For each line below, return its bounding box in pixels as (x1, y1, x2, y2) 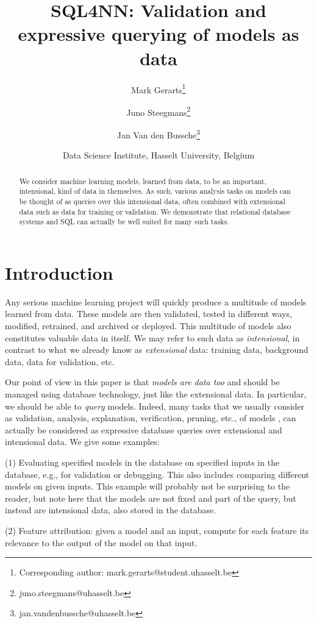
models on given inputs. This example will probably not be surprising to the (5, 480, 290, 493)
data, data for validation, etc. (5, 355, 115, 368)
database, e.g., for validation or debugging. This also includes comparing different (5, 468, 310, 480)
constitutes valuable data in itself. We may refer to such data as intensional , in (5, 331, 300, 344)
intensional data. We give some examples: (5, 435, 160, 448)
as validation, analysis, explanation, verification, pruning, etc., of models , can (5, 411, 296, 424)
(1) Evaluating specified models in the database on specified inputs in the (5, 455, 280, 468)
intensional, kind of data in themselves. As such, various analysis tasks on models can (19, 186, 291, 196)
